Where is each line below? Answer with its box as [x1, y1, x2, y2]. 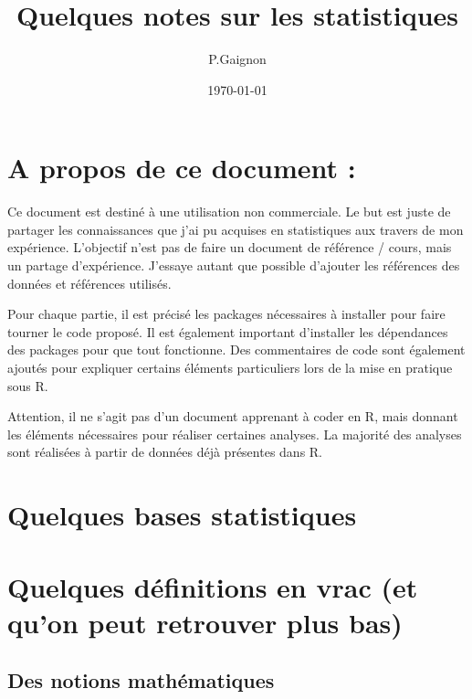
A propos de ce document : [7, 149, 356, 186]
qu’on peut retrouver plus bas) [7, 603, 403, 641]
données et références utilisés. [7, 273, 172, 292]
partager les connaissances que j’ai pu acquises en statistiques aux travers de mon [7, 219, 464, 238]
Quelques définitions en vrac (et [7, 567, 418, 605]
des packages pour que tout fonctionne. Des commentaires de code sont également [7, 340, 466, 359]
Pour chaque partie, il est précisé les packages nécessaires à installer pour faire [7, 304, 446, 323]
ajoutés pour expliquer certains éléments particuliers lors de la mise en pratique [7, 358, 453, 376]
